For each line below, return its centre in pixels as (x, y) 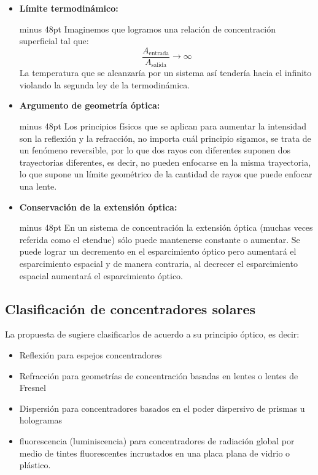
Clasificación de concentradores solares (130, 308)
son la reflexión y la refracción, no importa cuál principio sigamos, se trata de (165, 138)
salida (159, 65)
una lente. (38, 186)
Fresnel (33, 388)
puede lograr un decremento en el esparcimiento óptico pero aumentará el (158, 251)
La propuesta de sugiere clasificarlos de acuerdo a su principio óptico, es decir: (152, 334)
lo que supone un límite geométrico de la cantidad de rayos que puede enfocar (166, 174)
